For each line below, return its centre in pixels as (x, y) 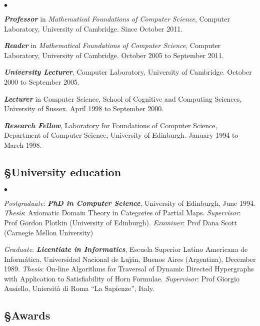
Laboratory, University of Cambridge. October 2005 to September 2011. (114, 55)
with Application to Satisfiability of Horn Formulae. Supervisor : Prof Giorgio (122, 278)
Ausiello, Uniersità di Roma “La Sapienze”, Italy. (79, 288)
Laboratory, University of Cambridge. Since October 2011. (93, 28)
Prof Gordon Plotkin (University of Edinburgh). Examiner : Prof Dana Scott (121, 222)
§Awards (27, 315)
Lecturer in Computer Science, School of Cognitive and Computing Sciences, (123, 98)
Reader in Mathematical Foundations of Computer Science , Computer (112, 45)
